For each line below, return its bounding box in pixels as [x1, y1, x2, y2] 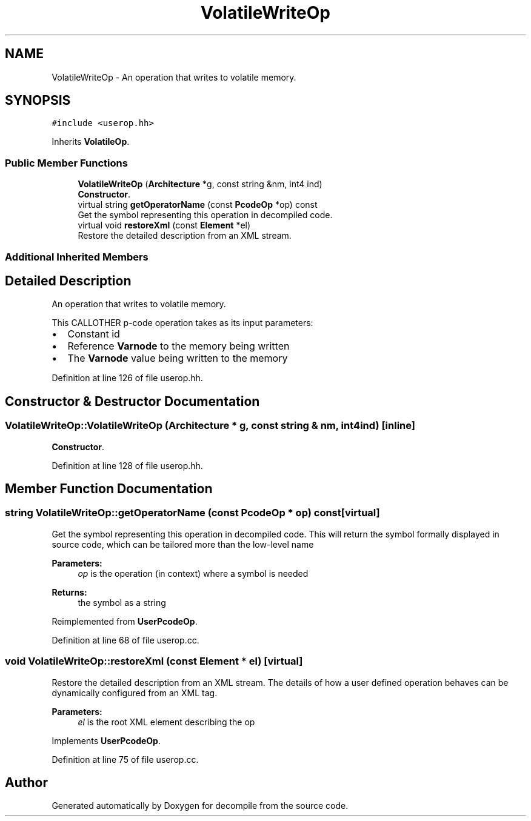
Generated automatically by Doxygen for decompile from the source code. [52, 800, 349, 811]
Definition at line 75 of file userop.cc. [52, 754, 199, 765]
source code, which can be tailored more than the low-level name [52, 539, 314, 550]
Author [5, 775, 48, 791]
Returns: [52, 587, 87, 597]
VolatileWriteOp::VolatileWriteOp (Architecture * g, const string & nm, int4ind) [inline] [5, 419, 415, 432]
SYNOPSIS [5, 93, 71, 108]
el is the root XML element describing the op [78, 716, 255, 727]
